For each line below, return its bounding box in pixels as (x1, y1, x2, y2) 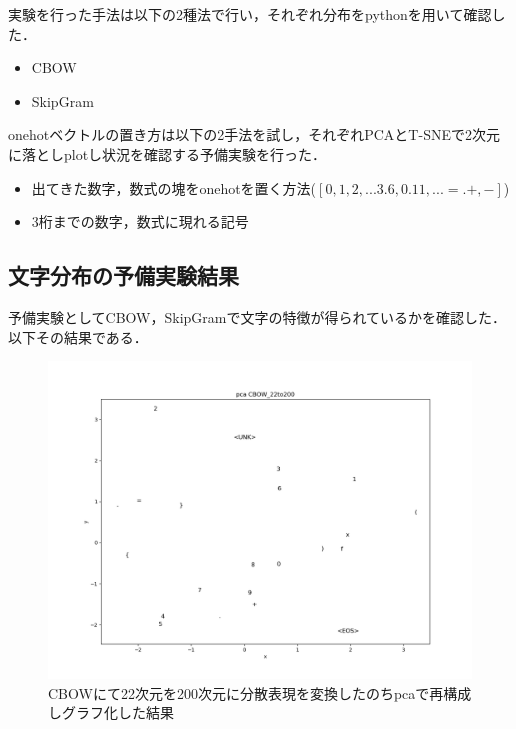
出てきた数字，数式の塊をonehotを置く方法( (31, 177, 317, 198)
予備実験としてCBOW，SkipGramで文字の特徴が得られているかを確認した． (8, 306, 507, 327)
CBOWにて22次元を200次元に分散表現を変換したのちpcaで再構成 (48, 682, 472, 703)
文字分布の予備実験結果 (8, 260, 239, 291)
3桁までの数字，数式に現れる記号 (31, 211, 249, 232)
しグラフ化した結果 (48, 702, 174, 723)
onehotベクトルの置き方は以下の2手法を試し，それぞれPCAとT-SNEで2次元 (8, 124, 500, 145)
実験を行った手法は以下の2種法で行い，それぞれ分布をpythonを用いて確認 (8, 4, 492, 24)
